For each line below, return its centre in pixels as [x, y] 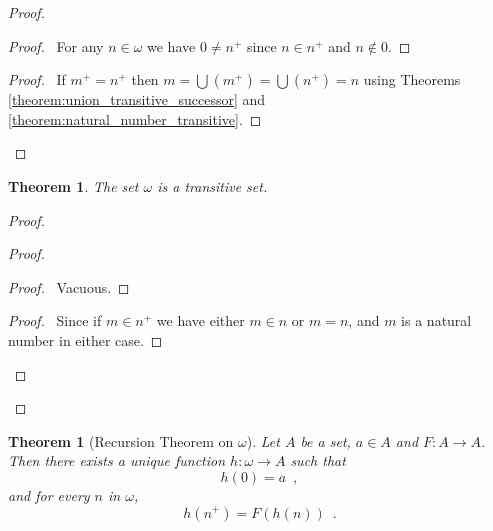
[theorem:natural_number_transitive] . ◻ [135, 118]
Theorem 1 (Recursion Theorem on [121, 440]
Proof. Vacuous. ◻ [69, 286]
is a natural [436, 320]
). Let [263, 440]
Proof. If [37, 79]
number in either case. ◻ [85, 339]
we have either [200, 320]
